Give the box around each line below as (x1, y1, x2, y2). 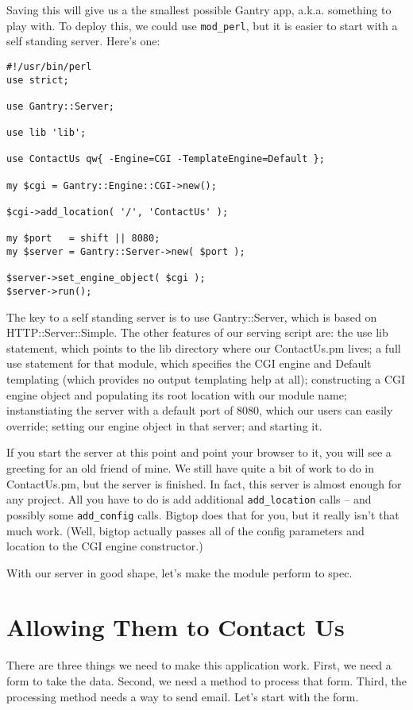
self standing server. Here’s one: (6, 33, 160, 49)
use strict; (6, 74, 69, 86)
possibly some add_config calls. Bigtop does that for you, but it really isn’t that (6, 506, 399, 523)
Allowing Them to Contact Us (6, 611, 345, 643)
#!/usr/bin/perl (6, 60, 92, 72)
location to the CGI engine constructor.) (6, 538, 203, 554)
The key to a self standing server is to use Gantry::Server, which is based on (6, 308, 377, 325)
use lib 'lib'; (6, 127, 87, 139)
